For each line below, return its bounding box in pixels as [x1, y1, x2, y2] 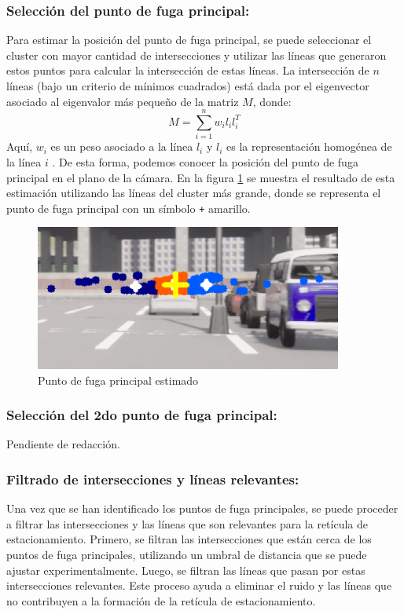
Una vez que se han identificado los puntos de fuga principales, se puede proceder [6, 500, 398, 517]
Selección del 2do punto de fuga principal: [6, 405, 277, 425]
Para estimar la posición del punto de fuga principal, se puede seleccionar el [6, 31, 372, 48]
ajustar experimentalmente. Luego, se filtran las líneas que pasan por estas [6, 561, 365, 578]
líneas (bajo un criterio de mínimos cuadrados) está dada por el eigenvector [6, 78, 369, 93]
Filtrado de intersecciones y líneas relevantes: [6, 470, 299, 488]
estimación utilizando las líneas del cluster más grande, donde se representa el [6, 185, 381, 201]
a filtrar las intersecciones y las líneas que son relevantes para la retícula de [6, 515, 368, 532]
